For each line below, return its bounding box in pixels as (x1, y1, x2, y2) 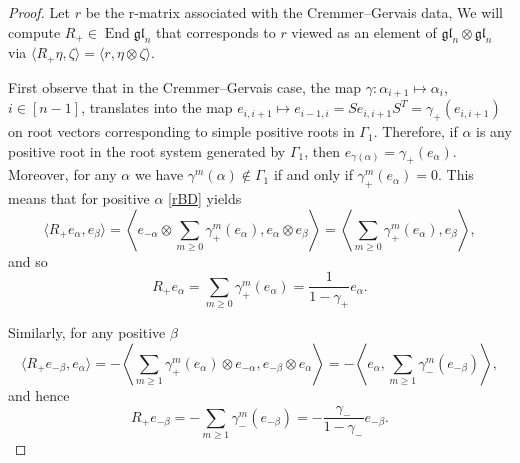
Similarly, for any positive (8, 322, 166, 343)
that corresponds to (156, 21, 276, 42)
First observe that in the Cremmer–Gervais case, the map (8, 76, 362, 97)
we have (134, 164, 184, 185)
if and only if (273, 164, 353, 185)
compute (8, 21, 61, 42)
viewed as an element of (291, 21, 437, 42)
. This (437, 164, 474, 185)
